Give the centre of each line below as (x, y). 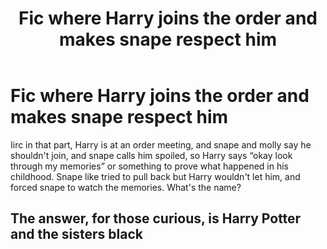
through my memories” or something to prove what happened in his (149, 166)
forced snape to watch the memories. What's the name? (126, 187)
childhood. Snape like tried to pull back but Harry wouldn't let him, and (155, 176)
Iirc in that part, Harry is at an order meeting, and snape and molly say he (161, 144)
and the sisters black (76, 234)
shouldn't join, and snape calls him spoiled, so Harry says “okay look (151, 155)
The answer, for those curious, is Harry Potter (156, 218)
